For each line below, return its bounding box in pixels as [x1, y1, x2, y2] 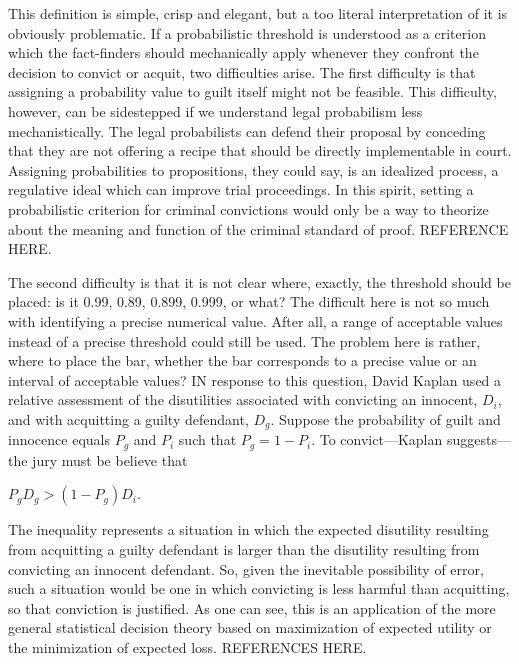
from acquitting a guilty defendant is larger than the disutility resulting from [8, 538, 480, 559]
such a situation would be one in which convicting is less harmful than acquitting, [8, 578, 510, 599]
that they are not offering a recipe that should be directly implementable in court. [8, 140, 512, 161]
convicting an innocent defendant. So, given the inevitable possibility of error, [8, 558, 484, 579]
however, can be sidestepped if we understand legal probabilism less [8, 100, 423, 121]
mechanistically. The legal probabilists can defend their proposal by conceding [8, 120, 486, 141]
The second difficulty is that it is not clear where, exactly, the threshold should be [8, 271, 511, 292]
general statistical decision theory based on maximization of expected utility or [8, 617, 492, 638]
